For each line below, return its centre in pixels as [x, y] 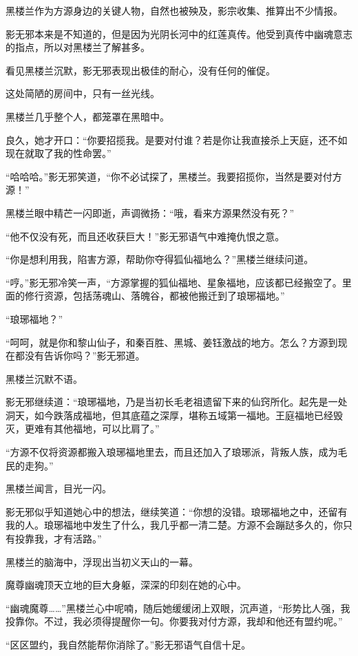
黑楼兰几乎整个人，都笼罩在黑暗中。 [87, 116]
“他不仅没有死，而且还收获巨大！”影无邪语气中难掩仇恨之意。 [145, 236]
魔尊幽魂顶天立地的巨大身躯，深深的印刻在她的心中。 [126, 585]
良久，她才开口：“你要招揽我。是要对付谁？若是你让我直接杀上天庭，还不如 [177, 139]
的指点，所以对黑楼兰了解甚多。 [78, 47]
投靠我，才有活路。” [58, 539]
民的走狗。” [30, 465]
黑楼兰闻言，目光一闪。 [59, 488]
